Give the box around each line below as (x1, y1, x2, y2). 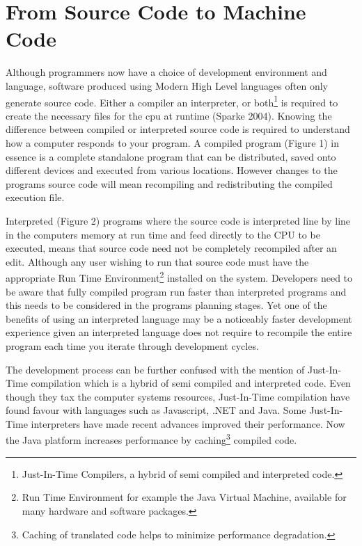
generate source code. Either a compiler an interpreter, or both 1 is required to (6, 93, 338, 109)
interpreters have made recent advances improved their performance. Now (31, 416, 345, 431)
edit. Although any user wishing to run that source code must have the (6, 254, 309, 268)
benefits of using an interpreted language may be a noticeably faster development (6, 311, 352, 326)
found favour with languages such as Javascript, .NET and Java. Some (6, 403, 306, 417)
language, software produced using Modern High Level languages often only (6, 78, 328, 93)
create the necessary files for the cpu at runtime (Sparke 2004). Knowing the (6, 108, 332, 122)
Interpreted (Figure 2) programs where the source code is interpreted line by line (6, 213, 351, 227)
